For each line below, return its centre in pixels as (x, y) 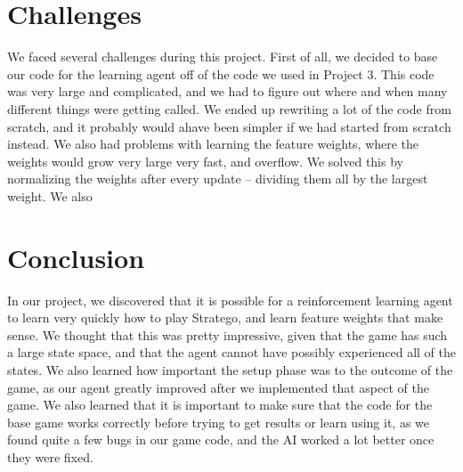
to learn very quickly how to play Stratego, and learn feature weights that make (225, 317)
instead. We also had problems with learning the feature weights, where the (213, 144)
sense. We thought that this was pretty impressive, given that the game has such (227, 334)
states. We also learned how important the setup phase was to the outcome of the (230, 369)
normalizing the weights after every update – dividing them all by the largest (218, 179)
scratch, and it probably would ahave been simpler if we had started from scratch (229, 126)
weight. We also (50, 195)
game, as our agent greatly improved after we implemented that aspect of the (218, 387)
